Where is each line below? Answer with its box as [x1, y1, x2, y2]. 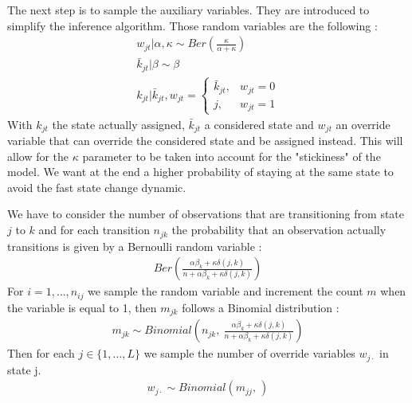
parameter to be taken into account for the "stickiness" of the [82, 147, 381, 164]
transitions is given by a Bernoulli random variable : [7, 237, 262, 254]
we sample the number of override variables [143, 345, 355, 362]
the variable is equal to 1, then [7, 299, 157, 315]
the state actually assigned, [52, 115, 185, 132]
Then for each [7, 345, 75, 362]
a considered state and [204, 115, 314, 132]
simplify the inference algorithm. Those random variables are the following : [7, 17, 378, 33]
